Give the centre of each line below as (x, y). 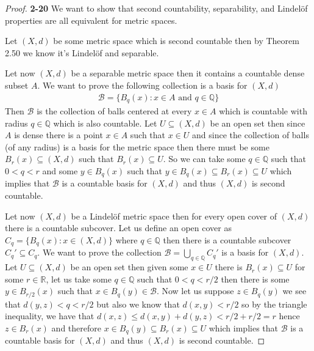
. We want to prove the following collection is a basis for (142, 85)
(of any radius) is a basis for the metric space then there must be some (137, 146)
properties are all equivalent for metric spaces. (91, 20)
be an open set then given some (129, 267)
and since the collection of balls (251, 135)
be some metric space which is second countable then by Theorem (176, 41)
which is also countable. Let (105, 123)
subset (17, 85)
